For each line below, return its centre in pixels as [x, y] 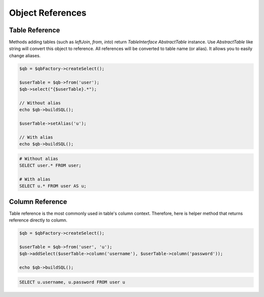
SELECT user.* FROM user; [50, 166]
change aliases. [25, 55]
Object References [48, 13]
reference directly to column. [38, 220]
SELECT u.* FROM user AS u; [53, 186]
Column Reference [38, 202]
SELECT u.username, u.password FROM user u [72, 282]
